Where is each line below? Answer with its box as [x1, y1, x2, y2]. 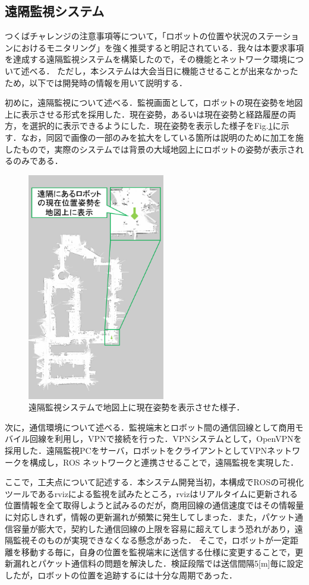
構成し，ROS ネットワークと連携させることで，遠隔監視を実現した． [29, 456, 299, 468]
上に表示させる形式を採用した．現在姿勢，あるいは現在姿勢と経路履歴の [5, 107, 288, 120]
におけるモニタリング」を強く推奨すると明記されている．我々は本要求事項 [12, 41, 304, 53]
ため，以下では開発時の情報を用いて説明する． [5, 76, 187, 88]
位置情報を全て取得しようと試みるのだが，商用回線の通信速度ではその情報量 [5, 499, 304, 511]
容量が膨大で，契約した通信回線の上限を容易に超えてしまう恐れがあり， [12, 522, 295, 535]
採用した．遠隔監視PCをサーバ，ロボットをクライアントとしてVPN [5, 444, 267, 457]
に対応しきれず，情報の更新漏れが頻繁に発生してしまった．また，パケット [5, 511, 295, 523]
